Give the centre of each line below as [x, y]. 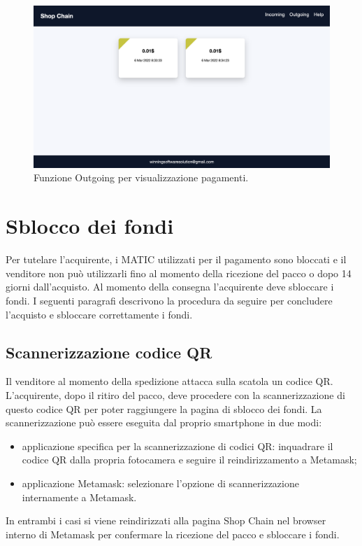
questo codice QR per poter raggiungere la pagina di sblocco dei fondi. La [164, 408]
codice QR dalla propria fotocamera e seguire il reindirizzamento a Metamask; [189, 460]
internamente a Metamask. [79, 497]
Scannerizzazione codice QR [109, 352]
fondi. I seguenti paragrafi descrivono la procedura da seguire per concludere [169, 300]
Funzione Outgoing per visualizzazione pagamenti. [141, 177]
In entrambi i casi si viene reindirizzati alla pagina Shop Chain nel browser [166, 520]
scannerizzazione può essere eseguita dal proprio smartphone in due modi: [164, 422]
